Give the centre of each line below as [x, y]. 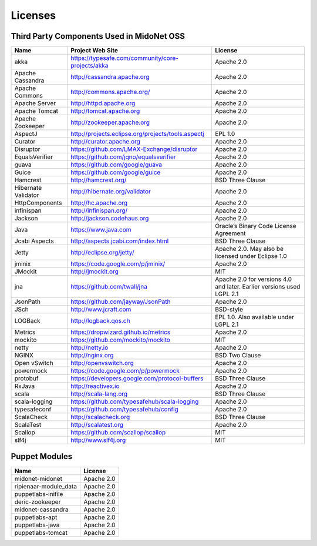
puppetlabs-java [37, 525]
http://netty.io [90, 348]
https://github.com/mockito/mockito [120, 340]
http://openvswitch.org [102, 363]
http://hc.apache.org [99, 203]
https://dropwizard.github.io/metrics [121, 332]
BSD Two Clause [238, 356]
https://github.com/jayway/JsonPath [121, 302]
